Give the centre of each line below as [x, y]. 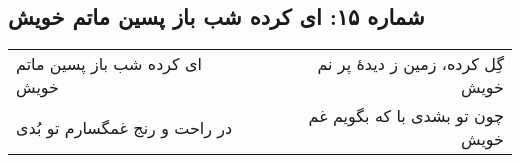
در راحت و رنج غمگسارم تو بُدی [124, 127]
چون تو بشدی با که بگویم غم [406, 116]
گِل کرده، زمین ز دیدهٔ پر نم [410, 64]
